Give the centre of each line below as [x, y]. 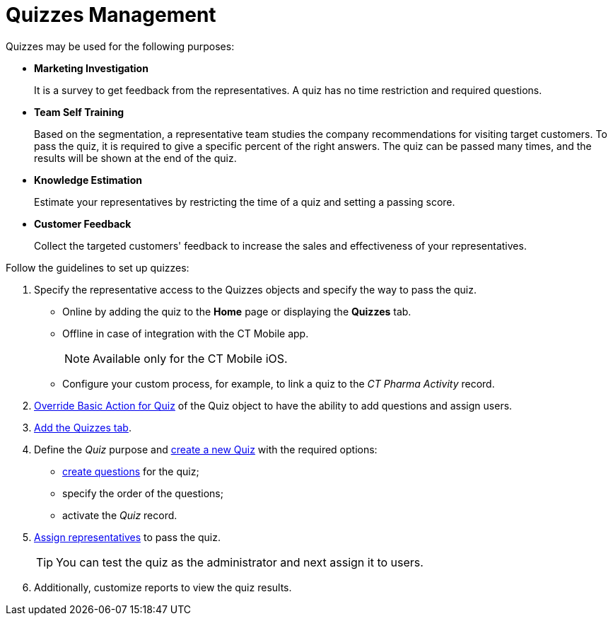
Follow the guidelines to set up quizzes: [98, 267]
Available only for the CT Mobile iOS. [190, 358]
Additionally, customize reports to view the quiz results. [163, 587]
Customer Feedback [83, 224]
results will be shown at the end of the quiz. [135, 158]
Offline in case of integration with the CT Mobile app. [186, 333]
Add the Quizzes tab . [83, 427]
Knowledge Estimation [88, 180]
